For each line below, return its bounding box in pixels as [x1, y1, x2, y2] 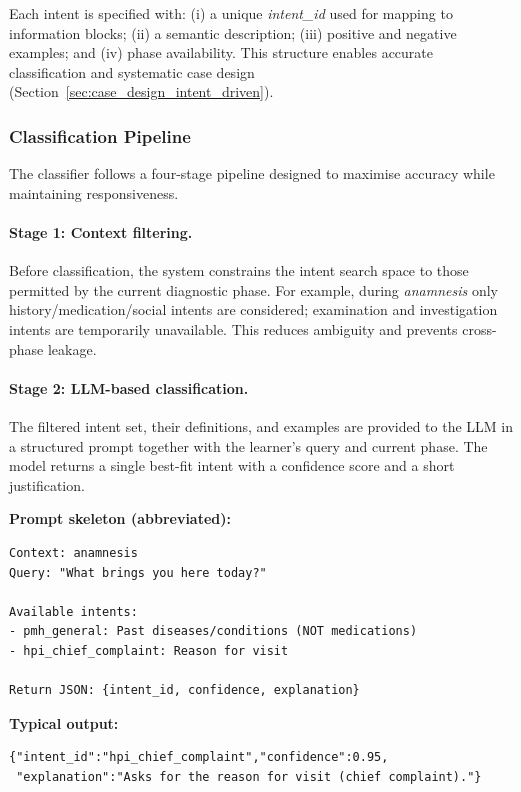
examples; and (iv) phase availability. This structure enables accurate [9, 42, 434, 63]
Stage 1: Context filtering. [9, 221, 193, 242]
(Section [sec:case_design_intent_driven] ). [9, 81, 274, 102]
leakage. [47, 338, 97, 359]
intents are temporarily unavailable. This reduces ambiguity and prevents [9, 318, 458, 339]
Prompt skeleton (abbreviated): [9, 508, 231, 529]
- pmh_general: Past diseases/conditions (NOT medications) [9, 624, 418, 639]
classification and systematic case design [9, 61, 255, 82]
